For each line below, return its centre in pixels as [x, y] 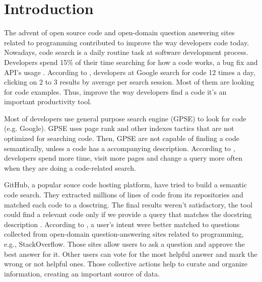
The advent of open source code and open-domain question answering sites [119, 32]
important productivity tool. [48, 101]
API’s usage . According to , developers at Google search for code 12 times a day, [130, 72]
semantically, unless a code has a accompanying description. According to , [120, 148]
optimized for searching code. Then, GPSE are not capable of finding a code [122, 138]
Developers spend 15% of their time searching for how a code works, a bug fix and [131, 62]
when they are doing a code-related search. [70, 167]
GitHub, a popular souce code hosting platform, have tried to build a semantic [125, 185]
